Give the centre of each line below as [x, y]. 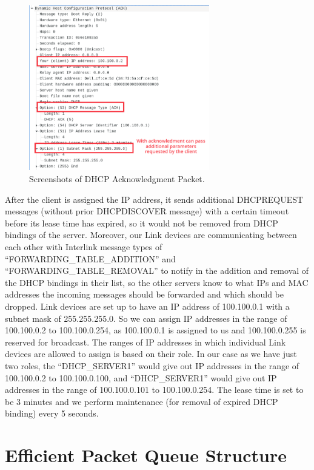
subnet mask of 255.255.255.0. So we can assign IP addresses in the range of [146, 318]
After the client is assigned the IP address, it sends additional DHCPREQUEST [154, 199]
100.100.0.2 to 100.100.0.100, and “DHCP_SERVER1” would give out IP [141, 377]
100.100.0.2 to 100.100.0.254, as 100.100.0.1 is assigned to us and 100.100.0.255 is [155, 330]
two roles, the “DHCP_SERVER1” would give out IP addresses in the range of [152, 365]
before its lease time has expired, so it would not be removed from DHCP [142, 223]
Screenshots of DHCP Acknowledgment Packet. [117, 179]
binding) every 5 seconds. [52, 413]
